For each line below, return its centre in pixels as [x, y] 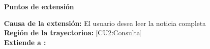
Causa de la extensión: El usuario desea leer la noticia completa [105, 23]
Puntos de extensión [39, 6]
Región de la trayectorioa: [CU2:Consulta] [73, 33]
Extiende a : [25, 42]
